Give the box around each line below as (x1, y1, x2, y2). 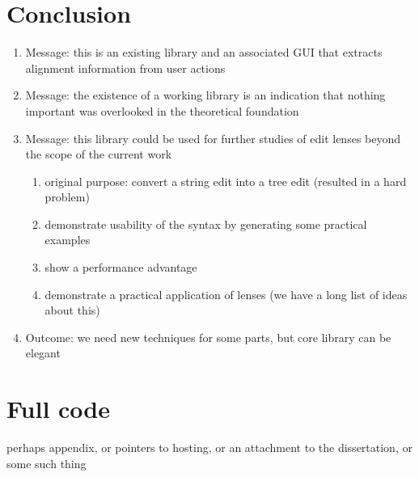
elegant (25, 344, 61, 361)
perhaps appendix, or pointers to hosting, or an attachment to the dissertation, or (6, 439, 413, 456)
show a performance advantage (44, 259, 197, 276)
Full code (6, 392, 111, 425)
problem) (44, 188, 90, 205)
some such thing (6, 454, 87, 471)
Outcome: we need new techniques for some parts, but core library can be (25, 328, 391, 345)
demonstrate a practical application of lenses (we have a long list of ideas (44, 285, 408, 302)
